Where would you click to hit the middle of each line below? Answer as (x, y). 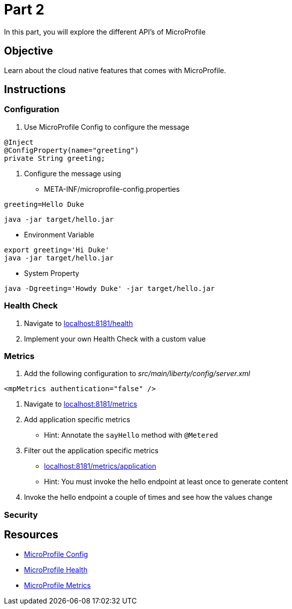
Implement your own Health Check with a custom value (115, 339)
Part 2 (24, 10)
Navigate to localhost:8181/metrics (81, 404)
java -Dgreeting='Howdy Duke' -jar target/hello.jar (109, 288)
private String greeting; (55, 158)
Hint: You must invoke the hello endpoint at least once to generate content (166, 482)
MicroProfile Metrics (57, 585)
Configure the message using (73, 173)
